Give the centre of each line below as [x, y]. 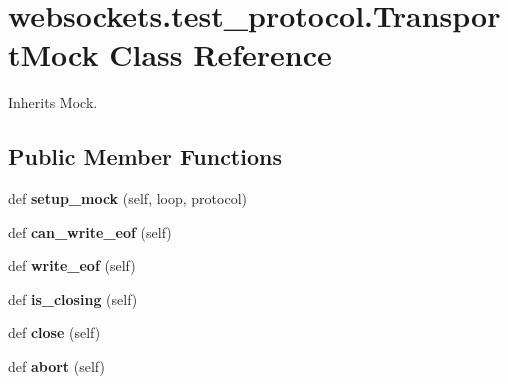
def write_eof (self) [72, 265]
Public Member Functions [145, 156]
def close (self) [54, 332]
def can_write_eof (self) [90, 231]
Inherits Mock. [53, 102]
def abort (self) [56, 366]
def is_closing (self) [73, 298]
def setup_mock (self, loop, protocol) [127, 198]
